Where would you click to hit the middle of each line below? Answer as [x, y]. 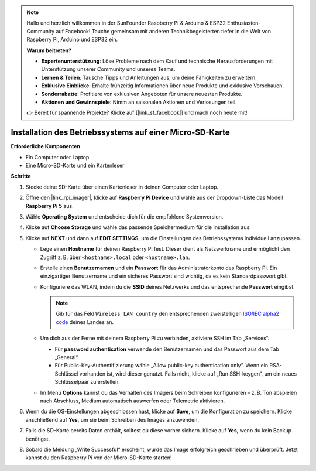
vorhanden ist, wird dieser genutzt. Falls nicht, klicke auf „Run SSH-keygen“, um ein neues [188, 373]
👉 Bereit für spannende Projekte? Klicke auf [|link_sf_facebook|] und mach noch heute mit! [137, 113]
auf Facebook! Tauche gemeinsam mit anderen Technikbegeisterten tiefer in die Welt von [164, 31]
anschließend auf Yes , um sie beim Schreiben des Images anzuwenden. [112, 419]
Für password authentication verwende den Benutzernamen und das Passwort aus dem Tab [167, 349]
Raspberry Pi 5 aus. [49, 206]
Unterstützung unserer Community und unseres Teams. [108, 69]
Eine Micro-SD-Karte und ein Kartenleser [75, 165]
